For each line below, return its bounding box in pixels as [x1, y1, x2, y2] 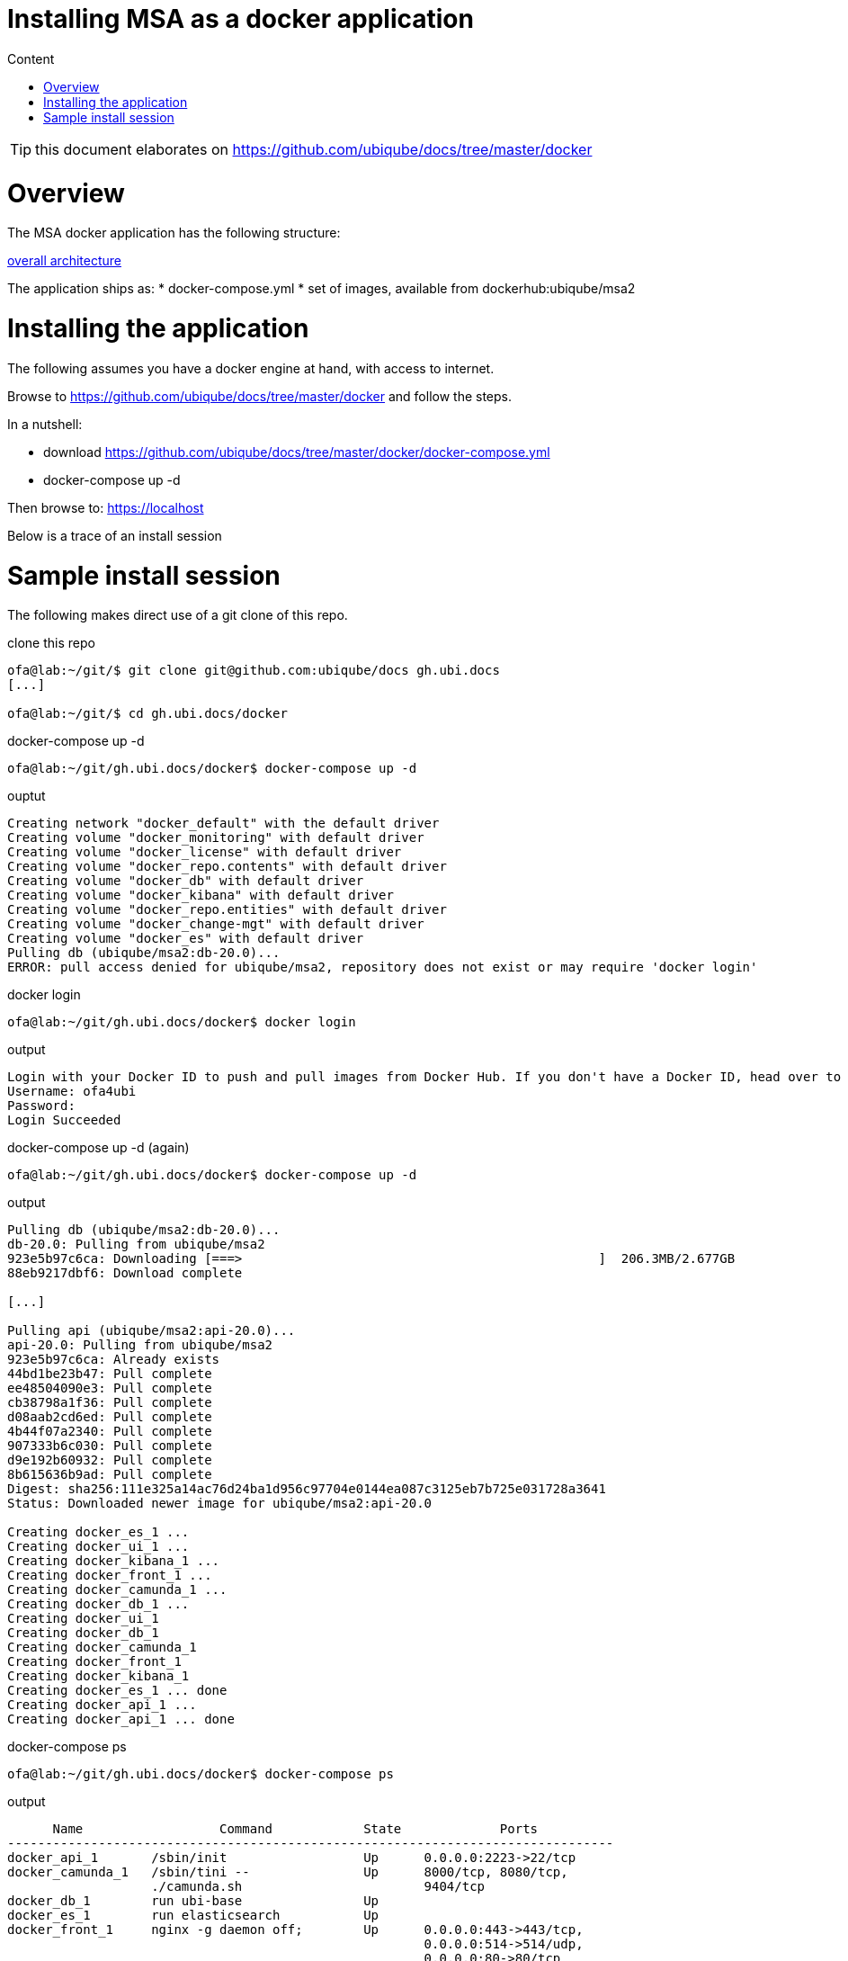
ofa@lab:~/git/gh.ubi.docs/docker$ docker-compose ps [7, 1767, 394, 1782]
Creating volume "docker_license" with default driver [7, 845, 402, 860]
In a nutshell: [7, 416, 83, 432]
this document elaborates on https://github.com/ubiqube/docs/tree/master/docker [35, 139, 593, 158]
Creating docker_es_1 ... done [7, 1683, 228, 1698]
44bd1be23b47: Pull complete [7, 1366, 212, 1382]
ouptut [7, 788, 46, 804]
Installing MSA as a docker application [7, 4, 474, 34]
